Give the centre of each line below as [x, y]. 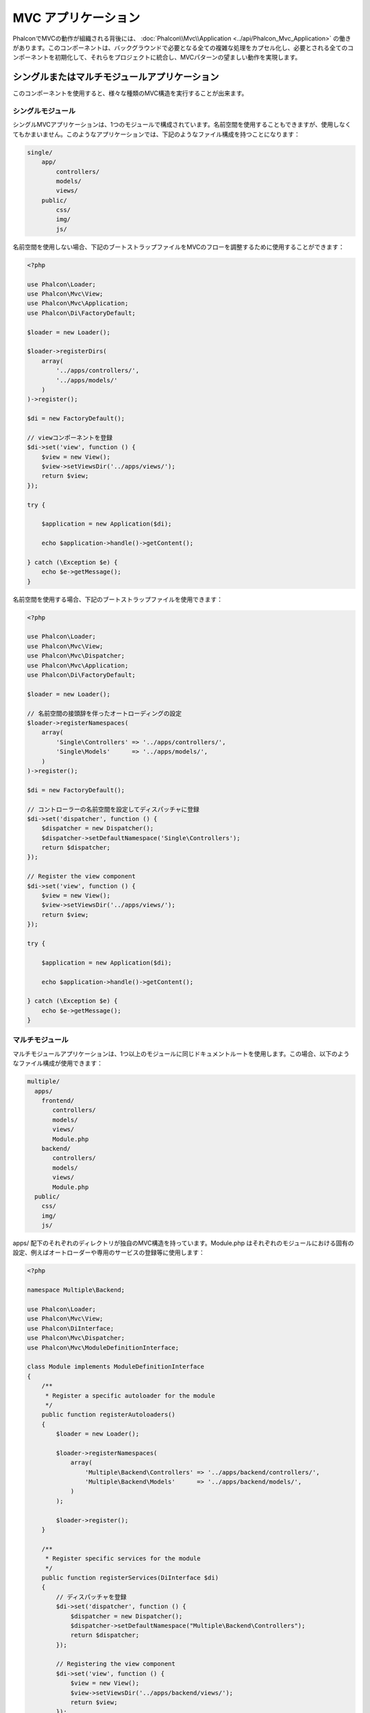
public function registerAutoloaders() [109, 1415]
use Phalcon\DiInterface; [71, 1328]
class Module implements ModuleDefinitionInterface [116, 1367]
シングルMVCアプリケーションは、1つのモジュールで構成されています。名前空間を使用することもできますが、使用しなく [182, 125]
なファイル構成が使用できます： [58, 1063]
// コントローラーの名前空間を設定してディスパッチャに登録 [113, 809]
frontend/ [58, 1101]
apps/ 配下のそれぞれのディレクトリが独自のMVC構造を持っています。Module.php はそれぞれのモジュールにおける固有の [183, 1243]
